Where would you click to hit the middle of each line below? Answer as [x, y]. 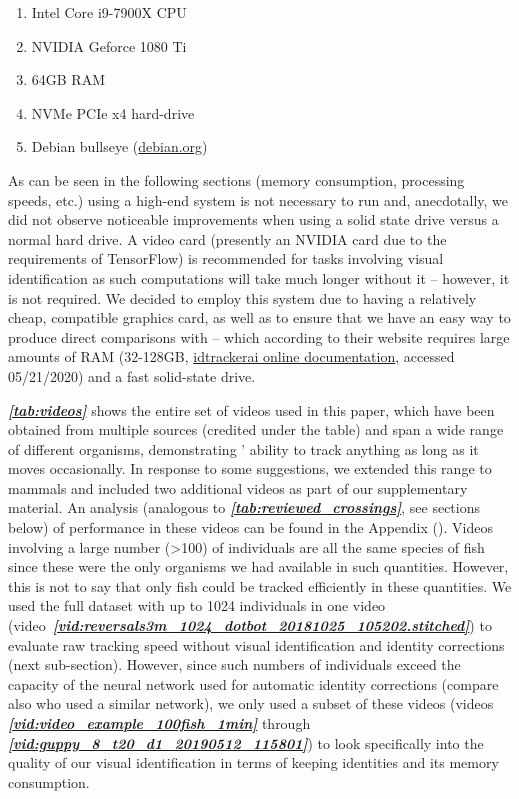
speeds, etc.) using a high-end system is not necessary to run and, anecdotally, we [258, 199]
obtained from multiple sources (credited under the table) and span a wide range [256, 429]
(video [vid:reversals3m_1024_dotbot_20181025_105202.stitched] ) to [250, 625]
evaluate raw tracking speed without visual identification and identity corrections [256, 644]
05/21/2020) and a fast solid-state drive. [132, 375]
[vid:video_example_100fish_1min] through [159, 723]
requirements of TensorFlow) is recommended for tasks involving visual [226, 258]
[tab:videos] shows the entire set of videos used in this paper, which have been [251, 409]
